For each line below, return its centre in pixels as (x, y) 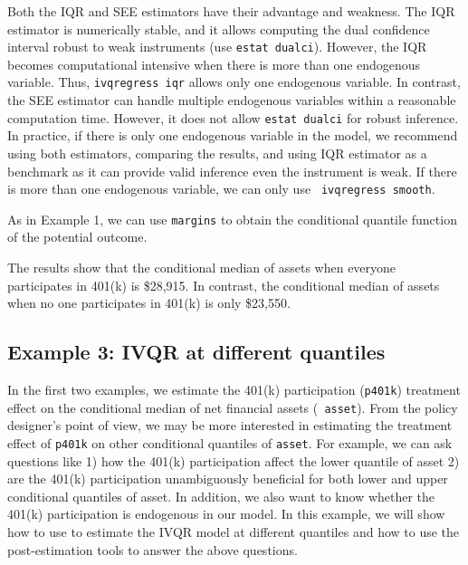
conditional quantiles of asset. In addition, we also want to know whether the (221, 496)
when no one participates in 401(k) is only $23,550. (149, 303)
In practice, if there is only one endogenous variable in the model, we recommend (233, 135)
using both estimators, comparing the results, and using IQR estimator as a (217, 153)
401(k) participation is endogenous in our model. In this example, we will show (226, 514)
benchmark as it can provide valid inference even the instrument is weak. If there (232, 171)
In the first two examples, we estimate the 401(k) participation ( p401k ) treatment (234, 390)
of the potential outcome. (77, 237)
